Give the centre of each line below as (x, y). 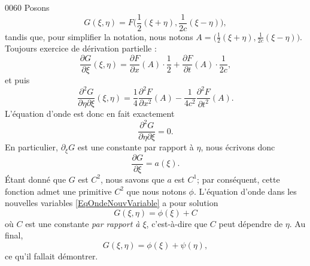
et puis (17, 80)
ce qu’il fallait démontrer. (51, 256)
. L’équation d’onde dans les (245, 191)
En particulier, (31, 147)
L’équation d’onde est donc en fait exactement (90, 114)
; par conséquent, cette (238, 179)
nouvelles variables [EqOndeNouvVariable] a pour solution (112, 203)
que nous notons (156, 191)
